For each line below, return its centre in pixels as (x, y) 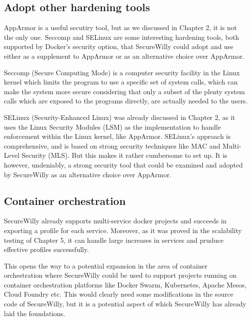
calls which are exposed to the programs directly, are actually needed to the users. (126, 101)
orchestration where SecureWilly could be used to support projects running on (120, 275)
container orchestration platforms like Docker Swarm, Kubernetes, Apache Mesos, (125, 284)
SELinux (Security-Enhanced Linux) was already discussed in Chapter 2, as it (120, 117)
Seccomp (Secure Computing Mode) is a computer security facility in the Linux (122, 72)
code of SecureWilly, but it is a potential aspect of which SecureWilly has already (125, 304)
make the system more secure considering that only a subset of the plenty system (125, 91)
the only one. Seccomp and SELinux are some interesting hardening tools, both (122, 37)
